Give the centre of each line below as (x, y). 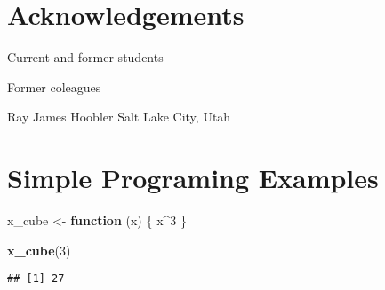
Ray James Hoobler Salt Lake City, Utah (119, 117)
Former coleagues (54, 86)
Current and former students (85, 57)
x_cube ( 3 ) (39, 250)
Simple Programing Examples (193, 178)
